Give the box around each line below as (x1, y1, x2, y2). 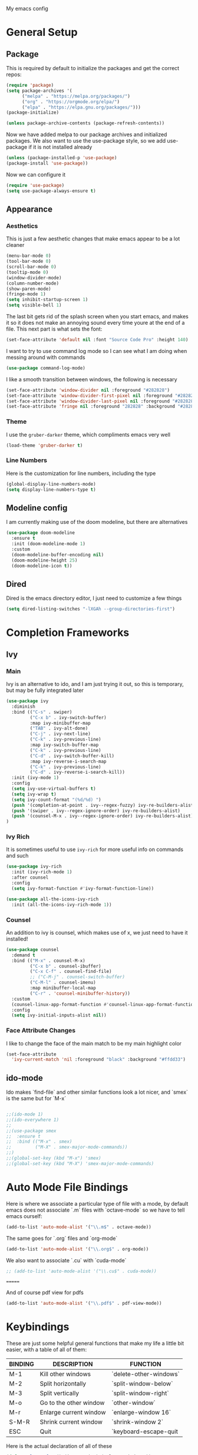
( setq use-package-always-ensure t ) (6, 188, 96, 194)
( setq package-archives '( (6, 88, 72, 94)
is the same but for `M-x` (6, 1095, 67, 1102)
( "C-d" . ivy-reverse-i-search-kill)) (29, 769, 126, 776)
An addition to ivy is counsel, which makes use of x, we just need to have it (6, 929, 188, 936)
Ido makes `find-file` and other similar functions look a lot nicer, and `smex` (6, 1088, 189, 1096)
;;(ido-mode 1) (6, 1111, 44, 1117)
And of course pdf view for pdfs (6, 1289, 84, 1296)
